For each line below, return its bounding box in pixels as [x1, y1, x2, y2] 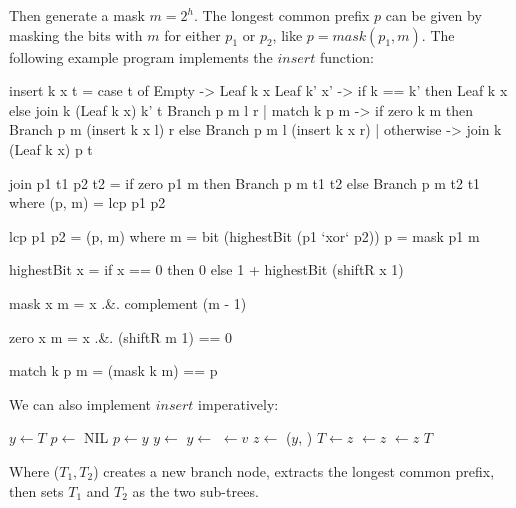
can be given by [385, 5, 482, 25]
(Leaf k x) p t [9, 138, 93, 159]
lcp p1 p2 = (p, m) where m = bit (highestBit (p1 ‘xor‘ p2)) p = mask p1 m [9, 225, 480, 246]
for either [164, 24, 221, 45]
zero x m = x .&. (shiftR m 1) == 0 [9, 326, 233, 347]
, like [272, 24, 303, 45]
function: [319, 46, 374, 67]
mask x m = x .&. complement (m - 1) [9, 292, 247, 313]
